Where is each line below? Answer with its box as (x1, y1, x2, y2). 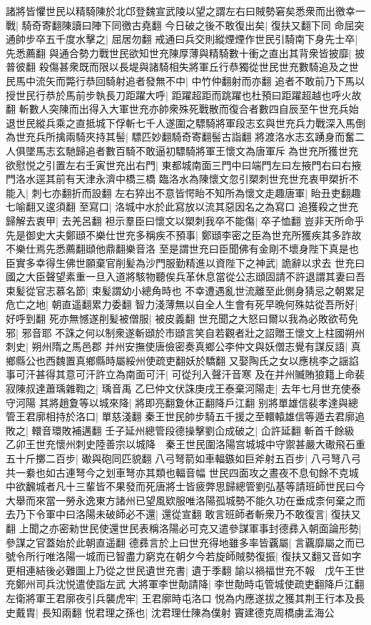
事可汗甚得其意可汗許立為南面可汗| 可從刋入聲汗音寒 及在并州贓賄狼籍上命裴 (6, 367, 365, 382)
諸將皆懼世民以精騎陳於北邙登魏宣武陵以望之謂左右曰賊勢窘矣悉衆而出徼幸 (6, 4, 355, 18)
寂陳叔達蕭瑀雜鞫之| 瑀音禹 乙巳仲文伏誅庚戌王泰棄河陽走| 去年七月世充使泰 (6, 381, 361, 396)
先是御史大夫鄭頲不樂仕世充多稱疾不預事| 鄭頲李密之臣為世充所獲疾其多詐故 (6, 227, 362, 242)
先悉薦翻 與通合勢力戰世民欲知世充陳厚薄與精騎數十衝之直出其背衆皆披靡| (6, 45, 352, 60)
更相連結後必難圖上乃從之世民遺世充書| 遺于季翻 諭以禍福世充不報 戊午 (6, 562, 345, 577)
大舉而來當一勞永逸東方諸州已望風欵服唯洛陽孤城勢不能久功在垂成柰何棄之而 (6, 492, 365, 507)
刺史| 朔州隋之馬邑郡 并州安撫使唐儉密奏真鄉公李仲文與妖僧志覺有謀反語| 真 (6, 339, 361, 354)
